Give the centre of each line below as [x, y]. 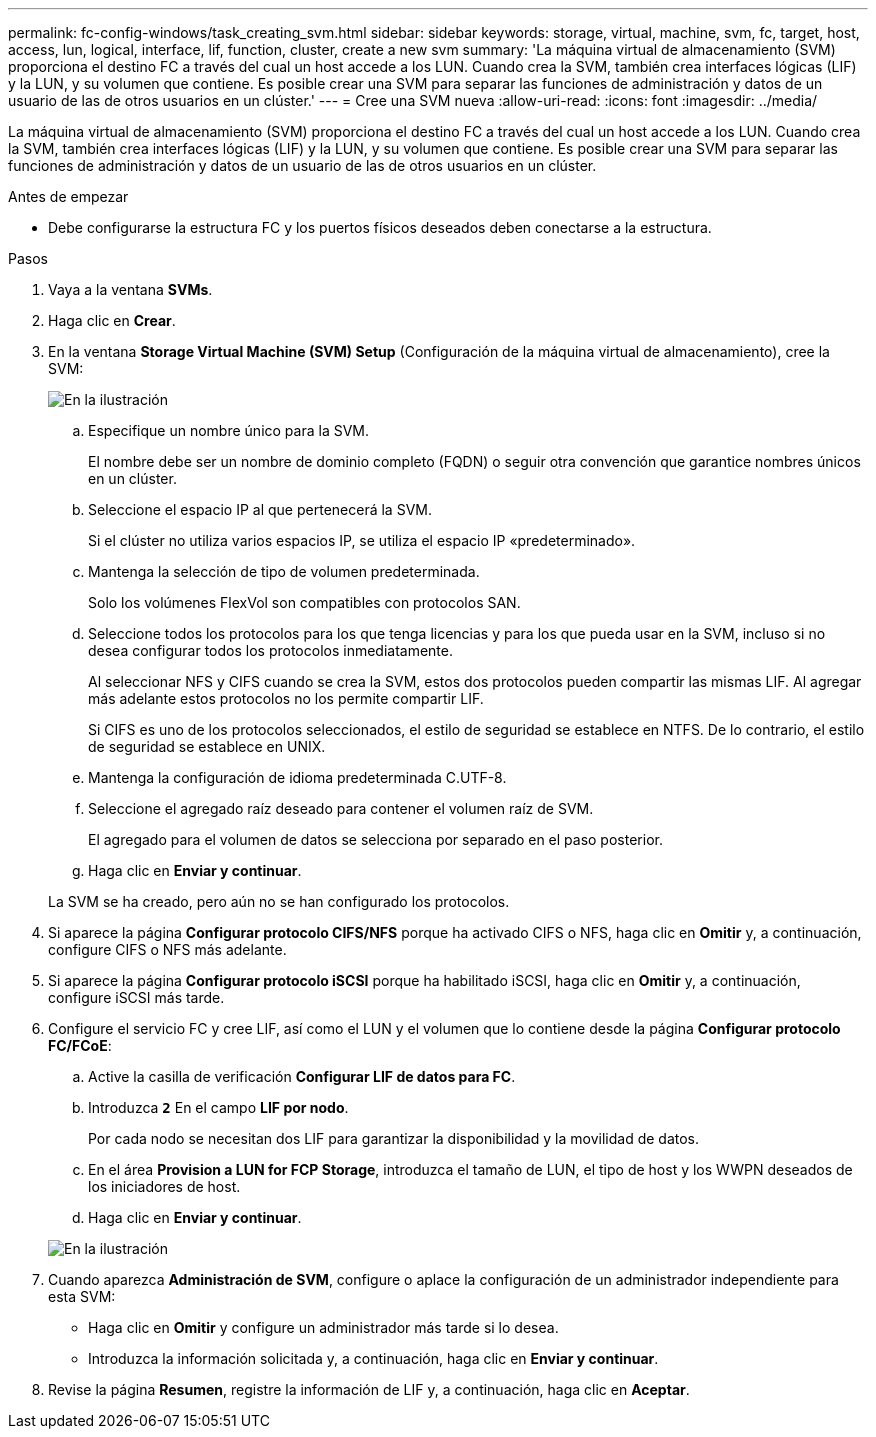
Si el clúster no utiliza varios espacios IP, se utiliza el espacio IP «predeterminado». [362, 540]
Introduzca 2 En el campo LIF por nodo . [218, 1107]
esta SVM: [82, 1296]
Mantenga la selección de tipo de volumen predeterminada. [284, 571]
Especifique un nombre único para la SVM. [228, 430]
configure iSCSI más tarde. [136, 997]
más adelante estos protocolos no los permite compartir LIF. [286, 698]
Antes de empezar [68, 196]
